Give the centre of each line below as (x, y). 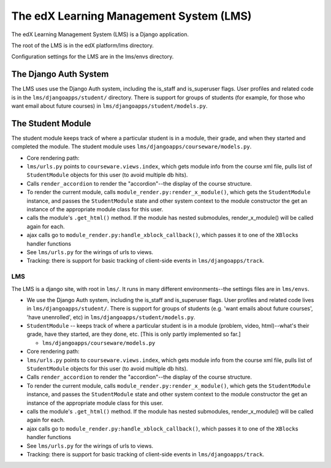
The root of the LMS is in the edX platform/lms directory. (82, 45)
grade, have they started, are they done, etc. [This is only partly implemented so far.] (134, 334)
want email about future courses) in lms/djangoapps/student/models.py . (109, 106)
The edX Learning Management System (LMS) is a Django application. (100, 34)
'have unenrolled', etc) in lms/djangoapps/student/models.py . (111, 317)
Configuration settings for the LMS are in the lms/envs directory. (93, 57)
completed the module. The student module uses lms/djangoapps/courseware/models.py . (131, 146)
